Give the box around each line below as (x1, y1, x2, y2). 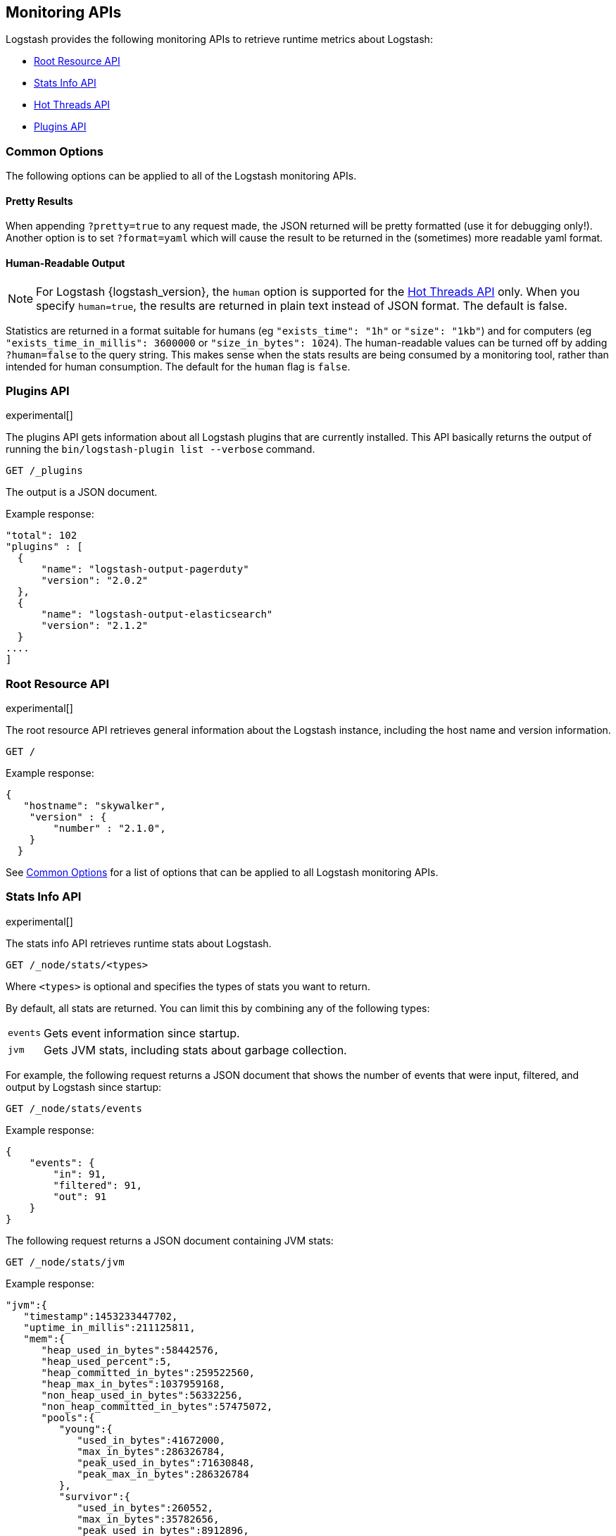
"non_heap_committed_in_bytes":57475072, (41, 1400, 273, 1412)
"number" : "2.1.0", (53, 823, 166, 835)
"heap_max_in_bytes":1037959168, (41, 1378, 225, 1390)
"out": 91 (53, 1190, 107, 1202)
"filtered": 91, (53, 1179, 142, 1191)
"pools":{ (41, 1411, 95, 1423)
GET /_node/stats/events (6, 1102, 142, 1114)
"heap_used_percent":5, (41, 1355, 172, 1367)
